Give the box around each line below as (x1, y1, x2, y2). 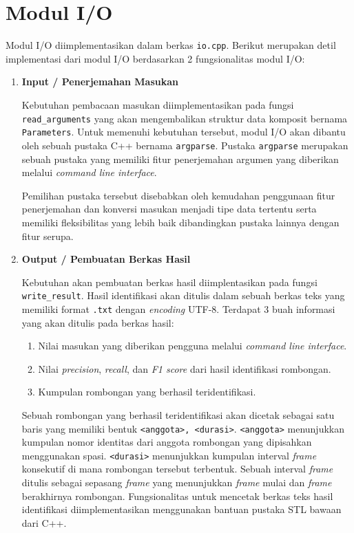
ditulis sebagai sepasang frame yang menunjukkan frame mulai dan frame (21, 475, 332, 490)
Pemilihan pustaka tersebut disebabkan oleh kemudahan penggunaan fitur (21, 188, 335, 202)
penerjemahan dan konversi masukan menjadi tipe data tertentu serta (21, 202, 317, 216)
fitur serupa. (21, 228, 74, 243)
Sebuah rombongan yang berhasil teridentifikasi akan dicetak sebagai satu (21, 407, 335, 422)
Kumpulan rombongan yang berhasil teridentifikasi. (38, 384, 256, 399)
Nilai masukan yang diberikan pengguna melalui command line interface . (38, 338, 347, 353)
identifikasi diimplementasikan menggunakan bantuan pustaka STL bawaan (21, 502, 342, 516)
